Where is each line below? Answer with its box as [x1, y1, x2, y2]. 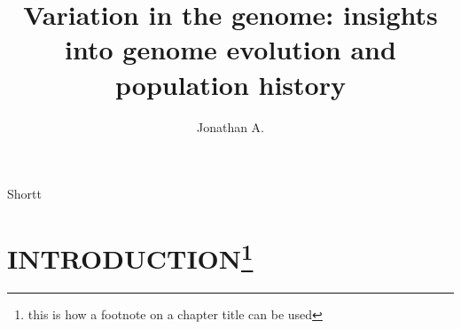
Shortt [7, 184, 42, 203]
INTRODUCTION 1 [7, 236, 254, 277]
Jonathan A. [196, 117, 265, 136]
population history [115, 66, 346, 102]
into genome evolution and [65, 31, 396, 67]
